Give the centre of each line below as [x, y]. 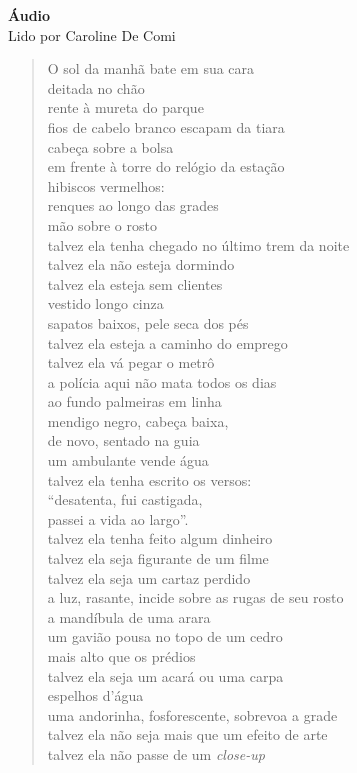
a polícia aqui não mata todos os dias [162, 381]
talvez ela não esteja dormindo [141, 264]
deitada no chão [96, 87]
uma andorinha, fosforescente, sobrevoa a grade [192, 714]
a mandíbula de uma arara [129, 616]
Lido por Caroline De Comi [92, 34]
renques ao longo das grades [133, 205]
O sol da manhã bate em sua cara [151, 68]
